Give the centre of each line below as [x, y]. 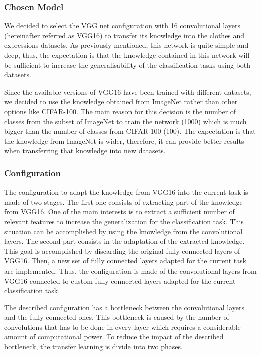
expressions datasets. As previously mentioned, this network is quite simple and [126, 45]
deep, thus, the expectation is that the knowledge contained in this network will [127, 55]
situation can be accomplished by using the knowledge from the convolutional [123, 231]
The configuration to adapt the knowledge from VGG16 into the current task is [126, 192]
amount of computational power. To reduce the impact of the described [114, 337]
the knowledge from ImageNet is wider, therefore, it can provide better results [124, 141]
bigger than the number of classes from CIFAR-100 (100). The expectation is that [130, 131]
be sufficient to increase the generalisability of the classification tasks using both [127, 65]
